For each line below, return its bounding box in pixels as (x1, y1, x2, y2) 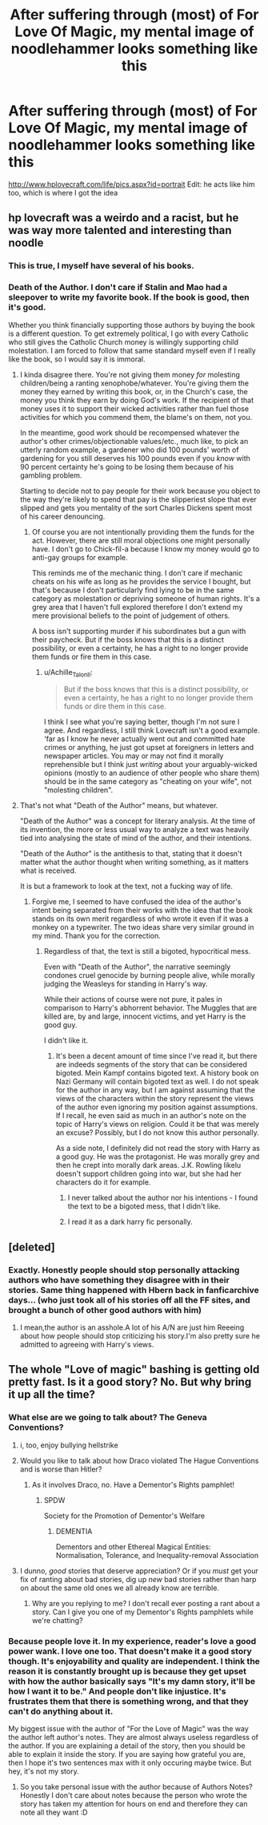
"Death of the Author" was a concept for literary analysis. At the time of (19, 816, 256, 826)
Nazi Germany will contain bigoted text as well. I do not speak (55, 1076, 259, 1087)
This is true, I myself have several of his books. (8, 260, 194, 272)
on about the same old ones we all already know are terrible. (19, 1583, 220, 1593)
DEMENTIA (55, 1526, 93, 1536)
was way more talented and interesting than (8, 224, 232, 237)
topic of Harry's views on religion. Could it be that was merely (55, 1120, 260, 1129)
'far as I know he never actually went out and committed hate (43, 734, 246, 744)
